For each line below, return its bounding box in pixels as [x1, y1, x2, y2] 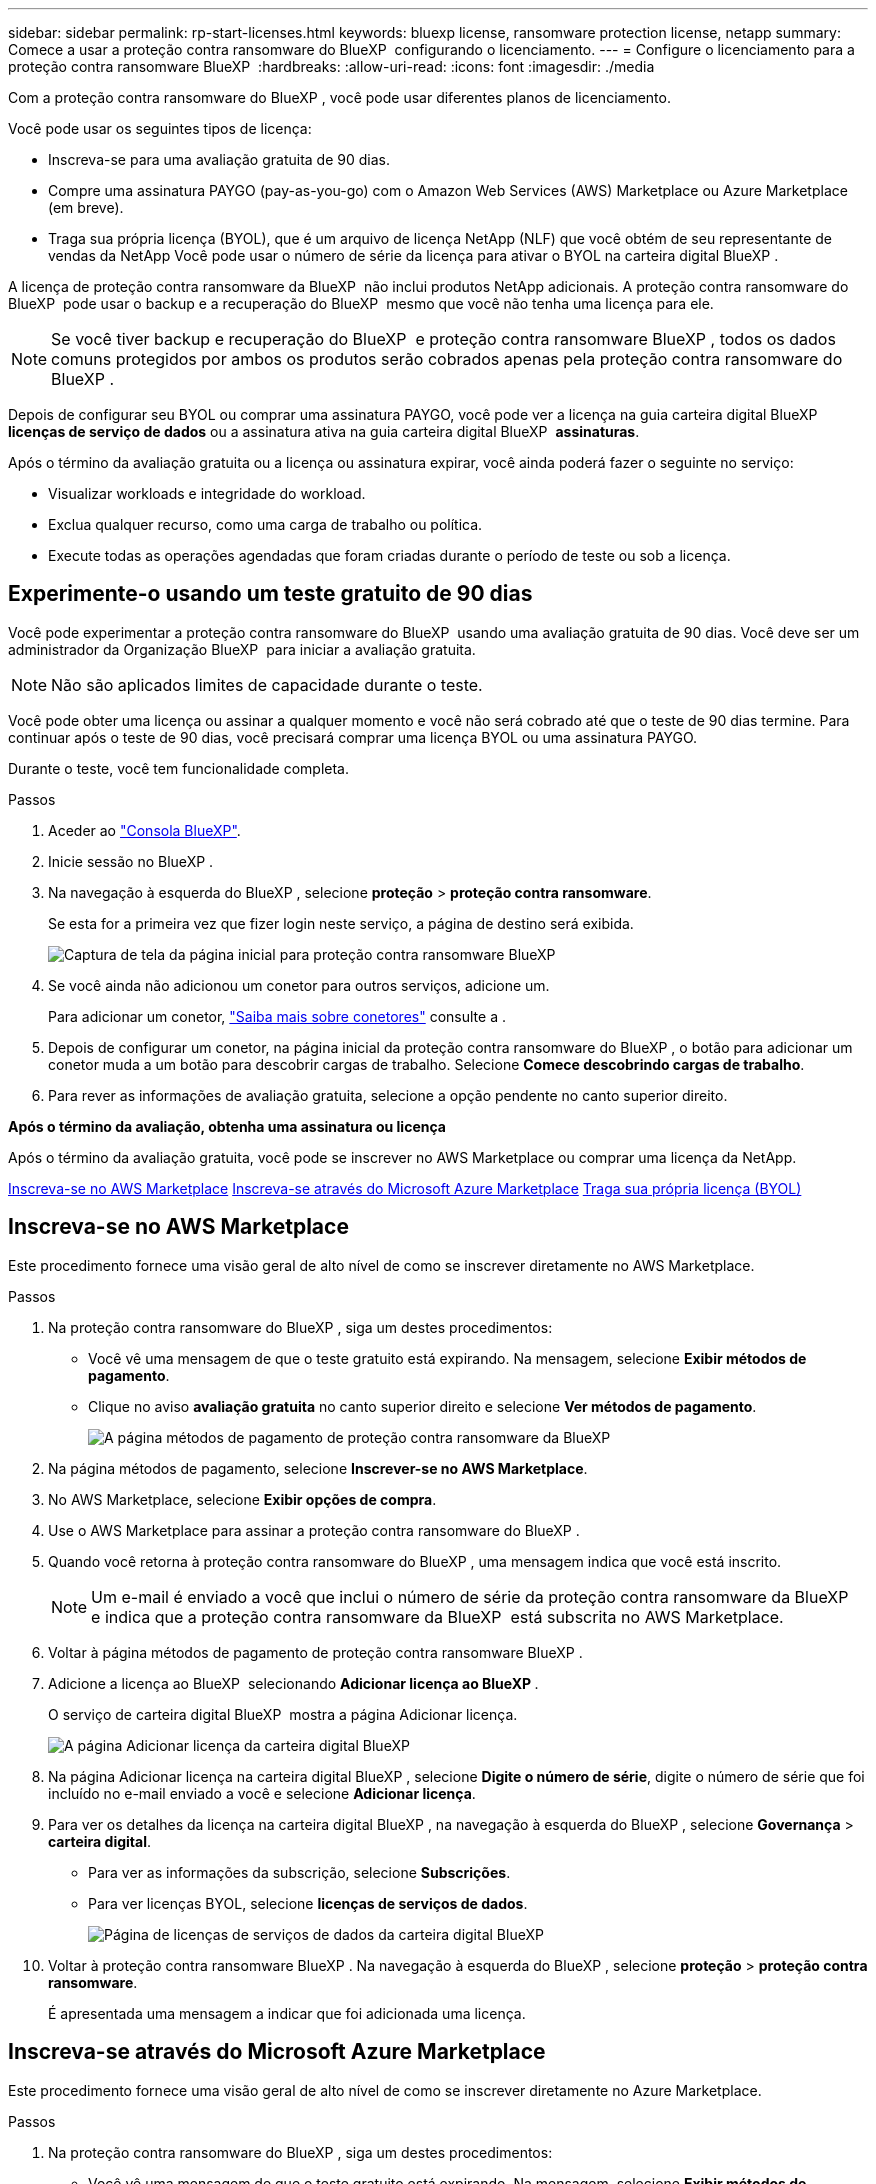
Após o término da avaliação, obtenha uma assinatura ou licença [8, 1117, 446, 1135]
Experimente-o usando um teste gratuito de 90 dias [8, 581, 533, 607]
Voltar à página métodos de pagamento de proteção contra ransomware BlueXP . [48, 1643, 583, 1661]
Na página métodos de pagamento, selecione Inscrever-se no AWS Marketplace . [48, 1459, 588, 1477]
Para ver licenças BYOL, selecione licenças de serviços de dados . [88, 1894, 528, 1912]
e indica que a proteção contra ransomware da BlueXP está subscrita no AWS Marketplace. [91, 1606, 784, 1627]
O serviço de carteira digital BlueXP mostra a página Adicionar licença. [48, 1705, 518, 1723]
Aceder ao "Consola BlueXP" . [48, 821, 241, 839]
